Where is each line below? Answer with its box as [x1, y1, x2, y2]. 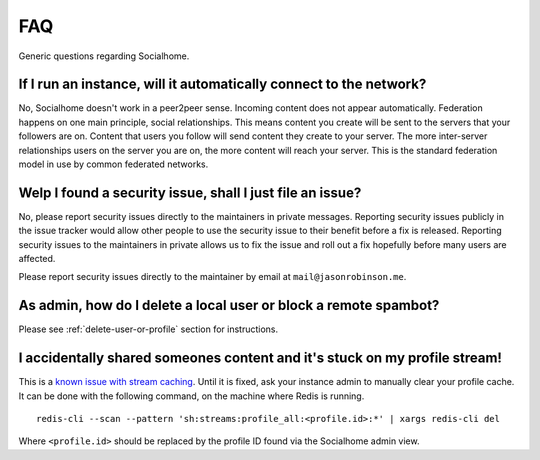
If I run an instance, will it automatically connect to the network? [18, 76, 427, 93]
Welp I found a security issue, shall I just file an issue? [18, 184, 362, 201]
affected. [18, 253, 56, 265]
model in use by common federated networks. [18, 158, 209, 170]
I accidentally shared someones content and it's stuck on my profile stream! [18, 350, 502, 367]
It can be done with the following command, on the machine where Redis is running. [18, 390, 365, 402]
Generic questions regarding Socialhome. [18, 50, 190, 62]
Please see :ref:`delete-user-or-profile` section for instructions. [18, 323, 279, 335]
